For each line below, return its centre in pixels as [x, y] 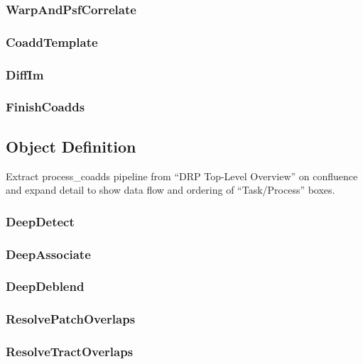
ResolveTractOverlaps [70, 352]
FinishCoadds [45, 107]
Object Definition [71, 146]
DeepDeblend [45, 286]
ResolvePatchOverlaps [71, 319]
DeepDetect [40, 221]
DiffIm [25, 74]
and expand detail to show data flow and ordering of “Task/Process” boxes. [170, 190]
